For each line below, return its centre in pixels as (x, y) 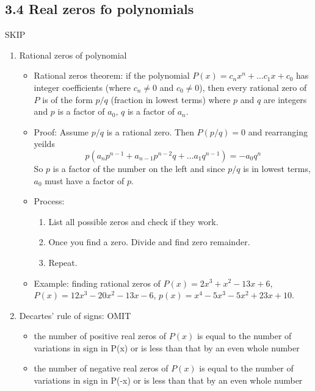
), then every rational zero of (253, 87)
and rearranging (278, 131)
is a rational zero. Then (150, 131)
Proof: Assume (61, 131)
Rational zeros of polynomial (73, 55)
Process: (49, 201)
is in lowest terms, (277, 168)
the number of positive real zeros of (100, 336)
